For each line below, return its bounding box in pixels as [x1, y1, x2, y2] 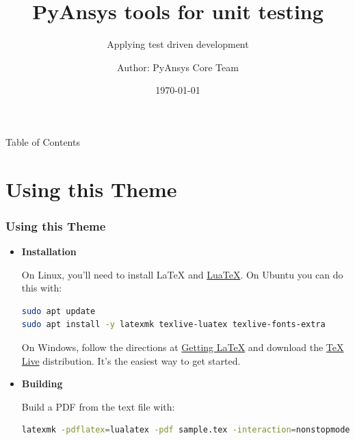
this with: [21, 281, 62, 295]
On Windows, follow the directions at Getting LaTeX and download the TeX [21, 340, 344, 354]
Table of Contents [5, 134, 80, 148]
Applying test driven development [107, 37, 249, 51]
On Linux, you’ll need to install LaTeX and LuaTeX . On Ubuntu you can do [21, 267, 343, 281]
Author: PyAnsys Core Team [117, 60, 239, 74]
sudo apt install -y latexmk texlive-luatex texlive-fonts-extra [21, 320, 326, 330]
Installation [21, 244, 77, 259]
